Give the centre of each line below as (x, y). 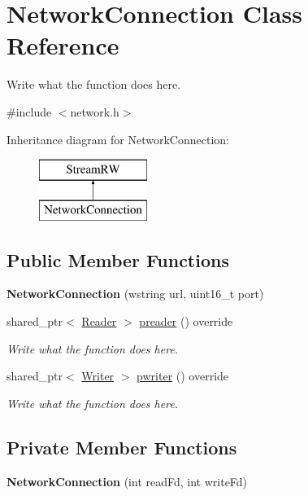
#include (29, 111)
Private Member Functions (122, 447)
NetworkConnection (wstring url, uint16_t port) (135, 294)
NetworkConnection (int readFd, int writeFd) (127, 481)
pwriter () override (183, 376)
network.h (95, 111)
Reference (63, 45)
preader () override (186, 321)
